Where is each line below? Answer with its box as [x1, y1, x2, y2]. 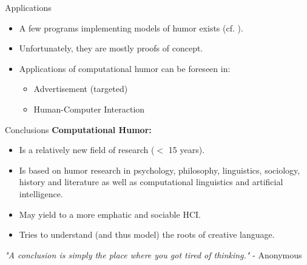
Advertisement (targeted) [33, 82, 128, 95]
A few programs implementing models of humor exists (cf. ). [19, 21, 243, 34]
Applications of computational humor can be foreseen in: [19, 62, 231, 74]
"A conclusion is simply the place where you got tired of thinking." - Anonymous [5, 248, 302, 261]
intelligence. [19, 187, 63, 200]
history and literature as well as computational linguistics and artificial [19, 175, 283, 188]
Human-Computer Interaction [33, 102, 145, 115]
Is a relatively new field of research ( [19, 143, 155, 156]
